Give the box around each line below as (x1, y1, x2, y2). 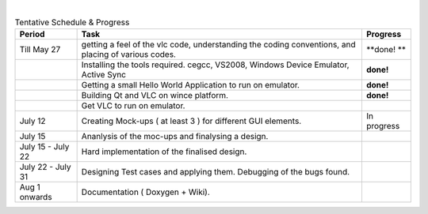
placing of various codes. (81, 48, 176, 59)
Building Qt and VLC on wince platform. (81, 89, 229, 100)
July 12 (19, 115, 47, 126)
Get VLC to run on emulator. (81, 99, 185, 111)
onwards (19, 191, 52, 202)
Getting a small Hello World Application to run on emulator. (81, 79, 300, 90)
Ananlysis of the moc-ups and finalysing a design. (81, 130, 269, 141)
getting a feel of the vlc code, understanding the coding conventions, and (81, 39, 356, 50)
